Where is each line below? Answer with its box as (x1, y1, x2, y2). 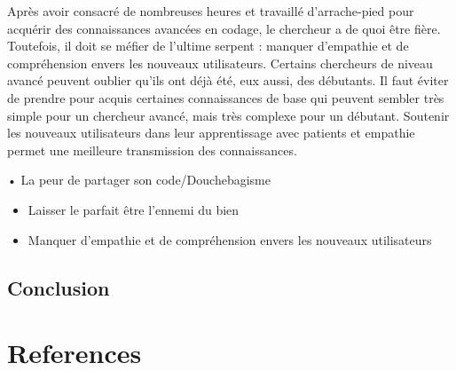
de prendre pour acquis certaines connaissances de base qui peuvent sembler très (7, 88, 444, 107)
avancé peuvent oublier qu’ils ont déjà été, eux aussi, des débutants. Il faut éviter (7, 71, 449, 90)
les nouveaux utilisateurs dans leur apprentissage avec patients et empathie (7, 123, 415, 142)
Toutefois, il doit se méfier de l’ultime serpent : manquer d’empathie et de (7, 36, 409, 55)
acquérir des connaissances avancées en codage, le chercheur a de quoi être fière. (7, 19, 441, 37)
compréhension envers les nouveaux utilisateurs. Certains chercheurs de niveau (7, 53, 433, 72)
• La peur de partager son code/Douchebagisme (7, 170, 271, 189)
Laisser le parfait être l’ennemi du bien (28, 200, 240, 218)
